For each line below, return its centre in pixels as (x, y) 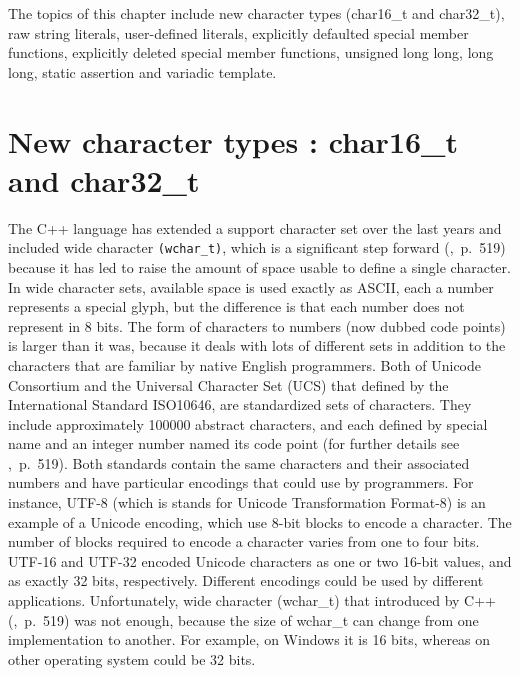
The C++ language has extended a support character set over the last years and (255, 227)
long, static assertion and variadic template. (142, 71)
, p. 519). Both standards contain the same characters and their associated (239, 462)
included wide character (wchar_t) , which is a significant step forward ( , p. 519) (257, 247)
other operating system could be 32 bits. (132, 658)
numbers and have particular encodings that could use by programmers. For (241, 482)
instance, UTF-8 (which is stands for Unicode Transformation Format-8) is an (247, 502)
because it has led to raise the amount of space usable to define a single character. (259, 266)
